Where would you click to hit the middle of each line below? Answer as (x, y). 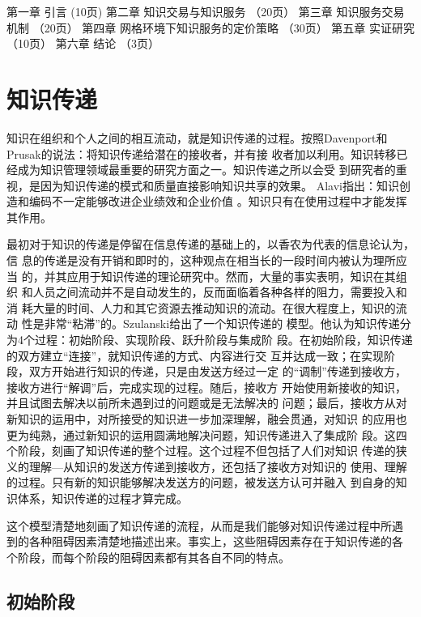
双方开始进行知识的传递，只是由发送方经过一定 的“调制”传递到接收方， (217, 371)
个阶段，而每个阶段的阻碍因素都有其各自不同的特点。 (148, 557)
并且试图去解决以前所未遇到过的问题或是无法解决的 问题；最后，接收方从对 (207, 403)
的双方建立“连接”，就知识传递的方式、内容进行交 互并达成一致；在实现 (195, 355)
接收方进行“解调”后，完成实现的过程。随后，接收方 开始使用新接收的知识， (206, 387)
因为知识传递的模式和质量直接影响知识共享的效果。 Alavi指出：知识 (219, 185)
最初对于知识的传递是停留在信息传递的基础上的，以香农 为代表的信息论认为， (210, 244)
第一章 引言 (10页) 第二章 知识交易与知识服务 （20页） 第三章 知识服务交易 (206, 11)
